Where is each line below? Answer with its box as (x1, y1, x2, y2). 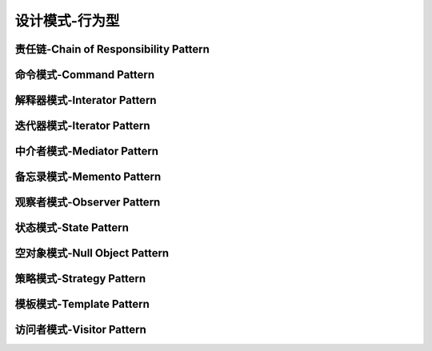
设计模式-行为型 (14, 12, 120, 30)
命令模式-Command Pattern (14, 68, 155, 82)
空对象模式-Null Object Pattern (14, 246, 170, 260)
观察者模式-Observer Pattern (14, 196, 161, 209)
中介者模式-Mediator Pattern (14, 145, 159, 158)
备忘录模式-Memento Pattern (14, 170, 162, 184)
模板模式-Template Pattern (14, 297, 150, 311)
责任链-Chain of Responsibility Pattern (14, 42, 210, 56)
